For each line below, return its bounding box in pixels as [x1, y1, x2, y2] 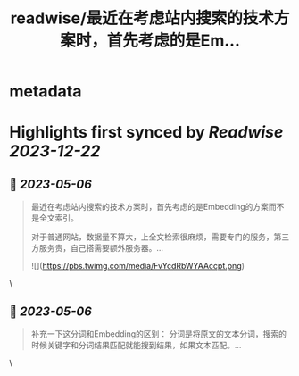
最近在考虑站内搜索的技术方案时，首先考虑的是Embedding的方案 [30, 202, 270, 213]
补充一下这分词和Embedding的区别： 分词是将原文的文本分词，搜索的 [30, 329, 287, 339]
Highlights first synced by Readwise [9, 122, 284, 143]
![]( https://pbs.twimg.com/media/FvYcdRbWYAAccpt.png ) [30, 261, 245, 272]
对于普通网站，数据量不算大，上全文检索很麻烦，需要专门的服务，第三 [30, 231, 290, 242]
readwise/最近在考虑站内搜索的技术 [10, 8, 275, 29]
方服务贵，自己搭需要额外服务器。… [30, 243, 163, 254]
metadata [9, 81, 82, 102]
